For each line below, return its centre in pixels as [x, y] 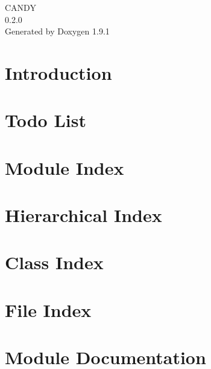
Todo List [46, 120]
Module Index [65, 167]
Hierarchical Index [83, 215]
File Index [48, 309]
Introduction [58, 72]
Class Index [54, 262]
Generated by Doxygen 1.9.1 [57, 31]
